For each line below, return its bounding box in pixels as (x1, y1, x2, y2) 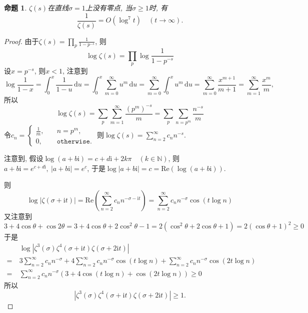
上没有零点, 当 (85, 2, 132, 12)
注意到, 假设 (4, 153, 43, 163)
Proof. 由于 (4, 35, 39, 46)
